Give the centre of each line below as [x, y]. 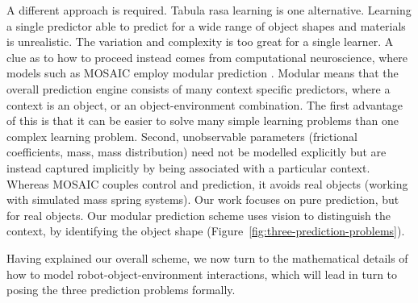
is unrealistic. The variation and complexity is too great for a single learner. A [200, 42]
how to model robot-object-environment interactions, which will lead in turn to [202, 274]
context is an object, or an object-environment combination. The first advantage [205, 104]
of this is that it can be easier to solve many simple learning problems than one [203, 120]
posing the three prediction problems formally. [121, 290]
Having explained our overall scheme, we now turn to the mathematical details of [207, 257]
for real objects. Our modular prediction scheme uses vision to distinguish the [199, 215]
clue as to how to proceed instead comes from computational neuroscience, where [207, 57]
